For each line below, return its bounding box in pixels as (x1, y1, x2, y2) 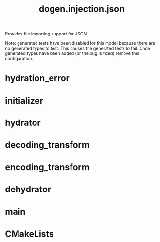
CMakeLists (5, 228, 54, 239)
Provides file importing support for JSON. (5, 31, 89, 37)
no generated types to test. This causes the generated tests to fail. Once (5, 45, 150, 52)
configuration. (5, 56, 33, 62)
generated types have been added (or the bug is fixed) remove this (5, 51, 140, 56)
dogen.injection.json (38, 3, 125, 15)
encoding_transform (5, 162, 89, 173)
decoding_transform (5, 139, 90, 150)
